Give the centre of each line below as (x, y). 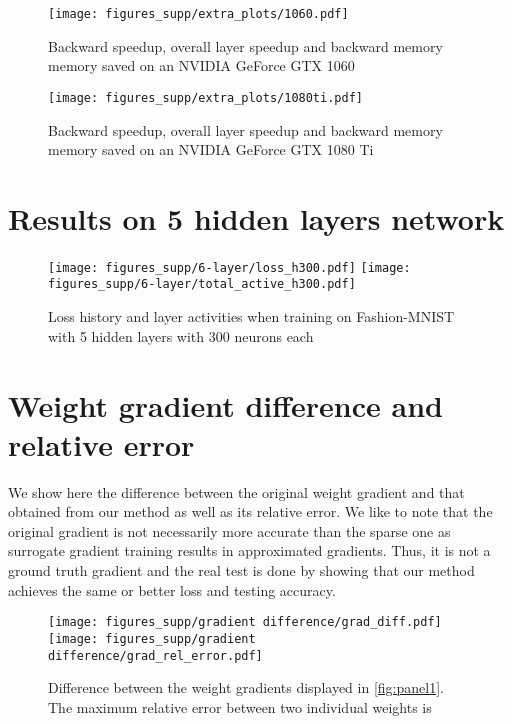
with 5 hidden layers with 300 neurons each (181, 335)
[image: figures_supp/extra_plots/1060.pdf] (198, 14)
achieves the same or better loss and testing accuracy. (172, 589)
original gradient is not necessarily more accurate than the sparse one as (229, 530)
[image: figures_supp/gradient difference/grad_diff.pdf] (245, 622)
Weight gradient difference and (225, 404)
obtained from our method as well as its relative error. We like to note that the (250, 511)
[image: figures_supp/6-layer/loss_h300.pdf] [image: (229, 267)
